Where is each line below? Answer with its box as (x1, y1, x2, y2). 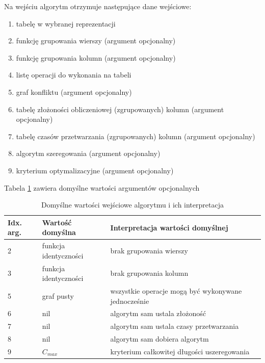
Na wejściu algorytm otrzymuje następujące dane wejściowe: (4, 1, 192, 11)
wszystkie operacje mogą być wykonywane (110, 286, 242, 296)
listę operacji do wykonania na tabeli (16, 69, 131, 80)
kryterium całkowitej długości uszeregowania (110, 346, 250, 356)
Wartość (42, 217, 72, 227)
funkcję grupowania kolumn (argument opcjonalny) (16, 52, 176, 63)
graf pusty (42, 290, 74, 301)
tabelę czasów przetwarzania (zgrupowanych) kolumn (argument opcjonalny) (16, 131, 255, 141)
